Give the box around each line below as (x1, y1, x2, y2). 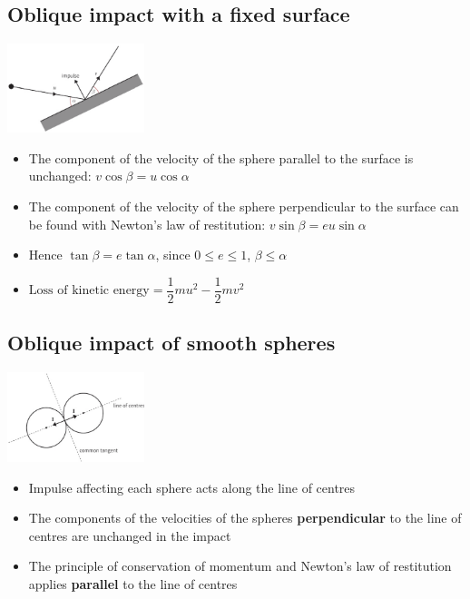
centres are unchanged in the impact (28, 525, 231, 545)
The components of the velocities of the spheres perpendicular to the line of (28, 508, 462, 527)
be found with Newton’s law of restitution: (28, 214, 266, 233)
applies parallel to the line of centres (28, 574, 238, 593)
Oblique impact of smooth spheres (7, 329, 336, 357)
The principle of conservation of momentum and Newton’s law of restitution (28, 556, 452, 575)
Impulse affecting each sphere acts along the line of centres (28, 477, 356, 496)
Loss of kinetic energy (28, 284, 150, 298)
